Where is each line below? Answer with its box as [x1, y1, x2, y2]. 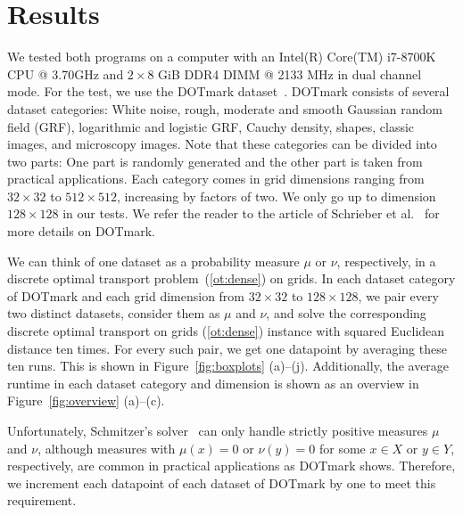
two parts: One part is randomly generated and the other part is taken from [7, 151, 423, 170]
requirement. [7, 491, 77, 510]
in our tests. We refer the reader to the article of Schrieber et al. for [62, 204, 440, 223]
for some [319, 438, 366, 457]
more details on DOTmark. [7, 222, 156, 241]
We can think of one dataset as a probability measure [7, 251, 300, 270]
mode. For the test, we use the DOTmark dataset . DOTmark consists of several [7, 82, 450, 101]
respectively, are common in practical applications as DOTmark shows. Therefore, [7, 456, 456, 475]
